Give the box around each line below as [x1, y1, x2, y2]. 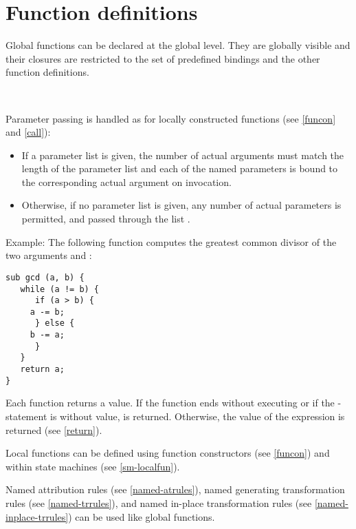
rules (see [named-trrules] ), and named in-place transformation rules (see [5, 495, 312, 510]
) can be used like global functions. [68, 509, 215, 523]
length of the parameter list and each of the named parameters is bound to [21, 161, 338, 176]
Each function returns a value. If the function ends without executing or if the [5, 395, 335, 410]
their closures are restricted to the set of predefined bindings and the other [5, 51, 320, 65]
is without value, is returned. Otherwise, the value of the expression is [50, 409, 345, 423]
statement [5, 409, 47, 423]
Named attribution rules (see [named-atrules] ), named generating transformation [5, 482, 345, 497]
